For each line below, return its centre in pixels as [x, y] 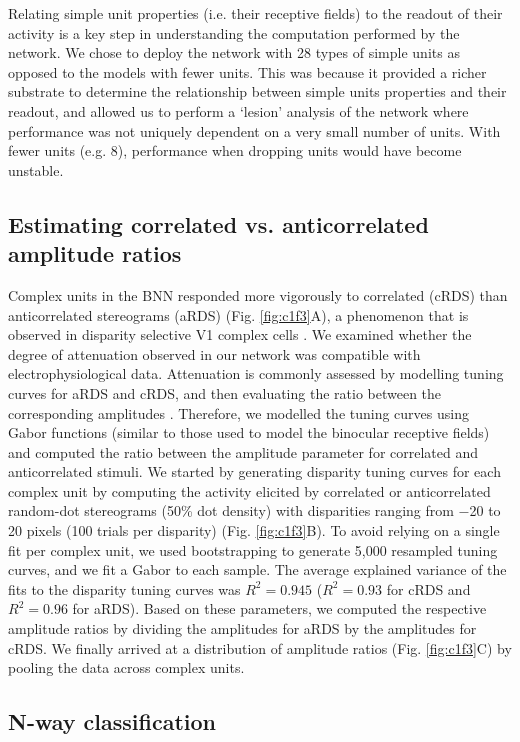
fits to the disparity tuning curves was [124, 588]
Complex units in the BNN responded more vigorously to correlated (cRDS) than [258, 294]
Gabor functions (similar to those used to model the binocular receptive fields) [249, 432]
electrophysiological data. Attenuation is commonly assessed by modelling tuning [256, 373]
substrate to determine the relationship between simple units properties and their [257, 91]
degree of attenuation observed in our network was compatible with [214, 353]
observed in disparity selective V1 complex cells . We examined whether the [240, 334]
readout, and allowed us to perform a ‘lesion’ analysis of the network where [238, 110]
